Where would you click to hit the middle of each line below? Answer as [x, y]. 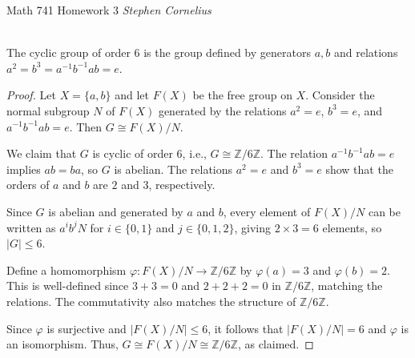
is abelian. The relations [173, 169]
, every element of [267, 211]
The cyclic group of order [68, 52]
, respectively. [182, 185]
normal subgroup [48, 110]
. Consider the [340, 95]
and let [132, 95]
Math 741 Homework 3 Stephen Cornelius [109, 10]
